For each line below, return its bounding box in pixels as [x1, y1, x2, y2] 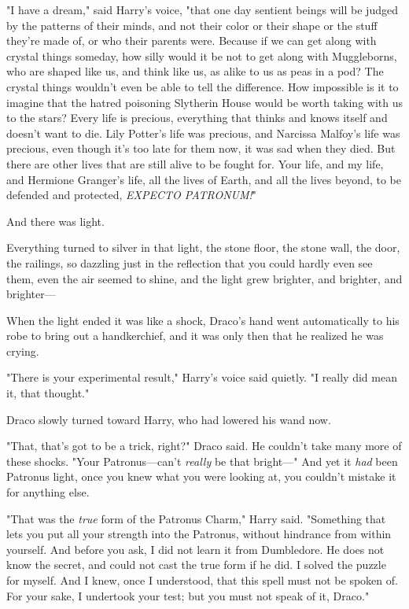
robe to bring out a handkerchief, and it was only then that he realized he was [6, 327, 384, 344]
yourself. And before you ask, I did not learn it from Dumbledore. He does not [6, 541, 385, 557]
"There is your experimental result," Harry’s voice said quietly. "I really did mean [6, 369, 397, 386]
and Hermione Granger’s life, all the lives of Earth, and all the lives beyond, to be [6, 171, 401, 187]
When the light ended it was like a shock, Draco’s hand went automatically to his [6, 312, 400, 328]
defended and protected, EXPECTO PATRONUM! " [6, 186, 257, 203]
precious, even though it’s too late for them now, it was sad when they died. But [6, 140, 396, 157]
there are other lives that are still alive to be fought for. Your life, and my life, [6, 155, 384, 172]
